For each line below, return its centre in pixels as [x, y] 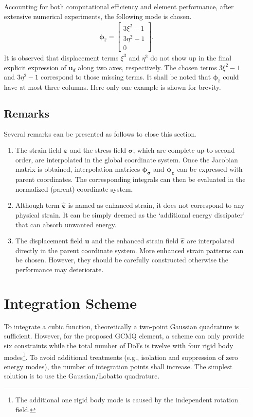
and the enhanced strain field [135, 241]
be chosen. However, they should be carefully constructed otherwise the [122, 260]
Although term [37, 205]
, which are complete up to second [184, 150]
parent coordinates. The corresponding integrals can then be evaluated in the [130, 179]
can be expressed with [210, 169]
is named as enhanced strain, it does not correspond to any [156, 205]
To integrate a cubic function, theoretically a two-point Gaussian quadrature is [122, 326]
